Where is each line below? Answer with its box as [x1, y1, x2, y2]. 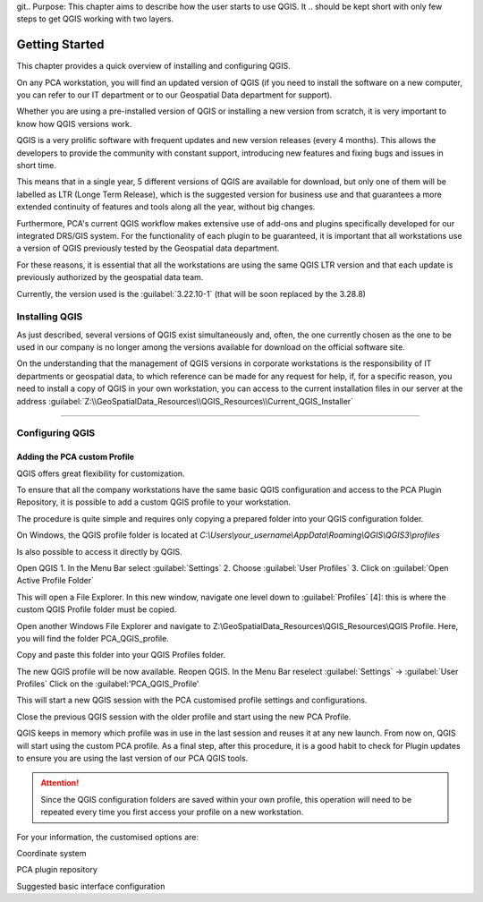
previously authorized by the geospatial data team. [16, 272, 204, 283]
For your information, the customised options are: [16, 831, 199, 842]
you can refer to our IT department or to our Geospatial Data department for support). [16, 89, 333, 100]
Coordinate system [16, 847, 87, 858]
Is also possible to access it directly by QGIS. [16, 546, 182, 557]
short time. [16, 160, 57, 171]
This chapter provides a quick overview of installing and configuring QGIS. [16, 61, 291, 72]
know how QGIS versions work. [16, 118, 132, 129]
